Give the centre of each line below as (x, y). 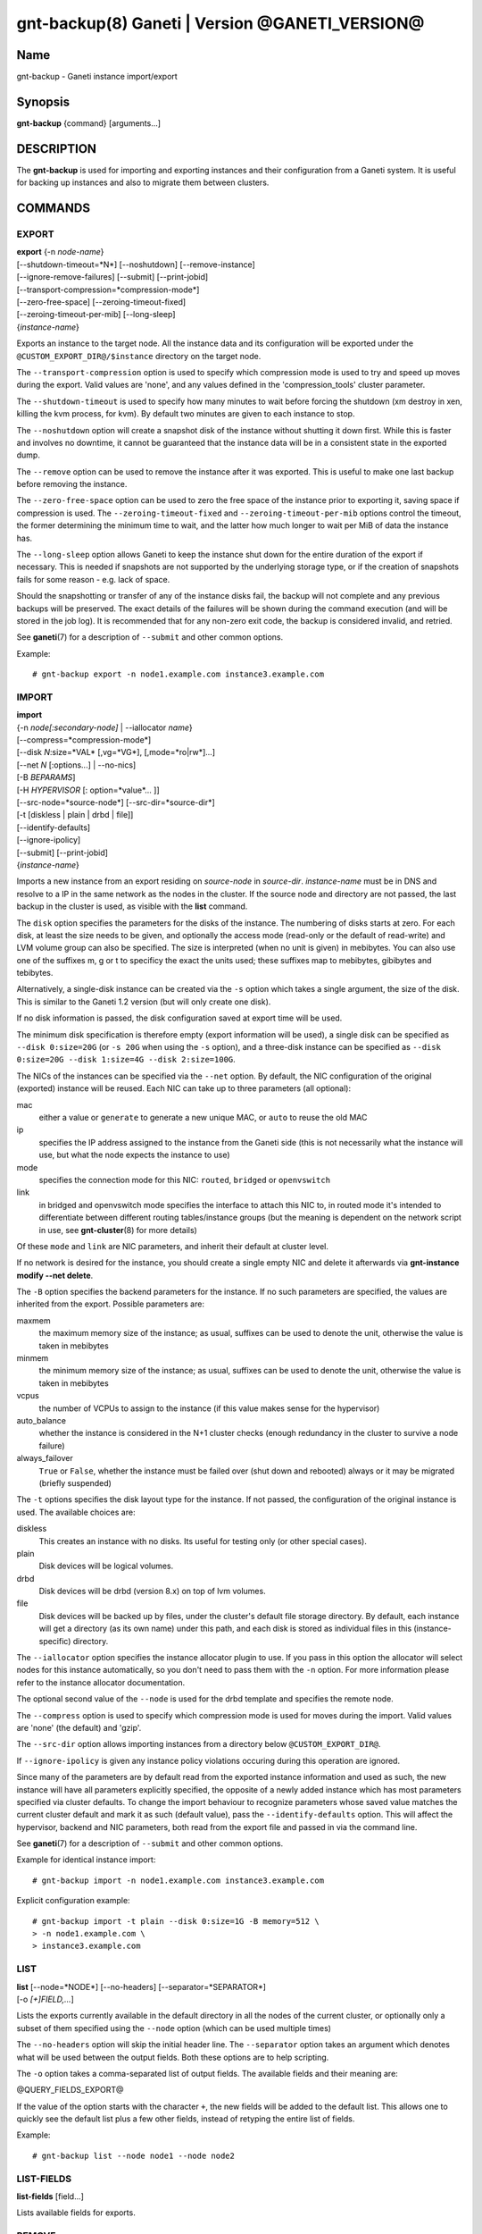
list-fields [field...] (50, 2196)
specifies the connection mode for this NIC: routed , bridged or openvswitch (184, 1180)
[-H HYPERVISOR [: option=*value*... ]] (88, 790)
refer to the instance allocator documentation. (101, 1682)
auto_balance (42, 1420)
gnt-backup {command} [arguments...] (88, 123)
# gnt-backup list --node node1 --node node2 (134, 2155)
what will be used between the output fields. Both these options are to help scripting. (173, 2057)
